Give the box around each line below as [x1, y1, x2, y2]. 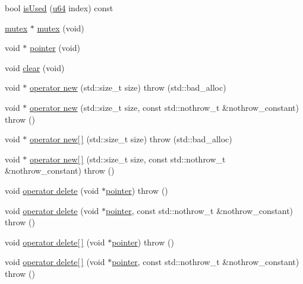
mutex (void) [37, 21, 84, 34]
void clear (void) [5, 61, 65, 74]
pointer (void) [30, 42, 80, 54]
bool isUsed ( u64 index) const [5, 2, 113, 14]
